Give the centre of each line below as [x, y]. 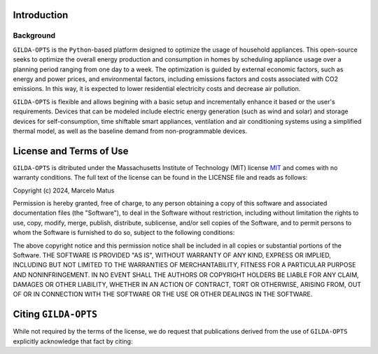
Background [34, 36]
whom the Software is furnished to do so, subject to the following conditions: [124, 233]
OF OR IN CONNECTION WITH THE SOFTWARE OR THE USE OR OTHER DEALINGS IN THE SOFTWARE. [163, 295]
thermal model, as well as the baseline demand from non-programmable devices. [130, 131]
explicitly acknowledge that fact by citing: [73, 341]
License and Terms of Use [71, 151]
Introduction [41, 15]
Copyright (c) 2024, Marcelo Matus [64, 190]
